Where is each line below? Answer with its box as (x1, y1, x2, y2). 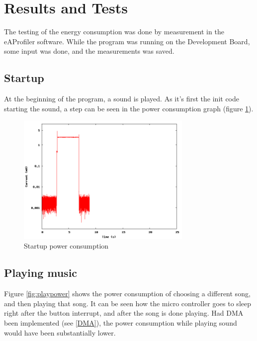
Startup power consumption (24, 241, 109, 251)
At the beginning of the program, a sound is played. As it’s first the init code (4, 93, 240, 104)
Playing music (4, 265, 78, 280)
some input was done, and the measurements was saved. (4, 46, 174, 56)
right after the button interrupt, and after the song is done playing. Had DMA (4, 308, 244, 318)
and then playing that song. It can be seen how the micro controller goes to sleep (4, 298, 251, 308)
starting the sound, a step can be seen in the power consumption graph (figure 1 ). (4, 103, 254, 113)
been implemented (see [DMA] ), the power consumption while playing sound (4, 317, 237, 328)
